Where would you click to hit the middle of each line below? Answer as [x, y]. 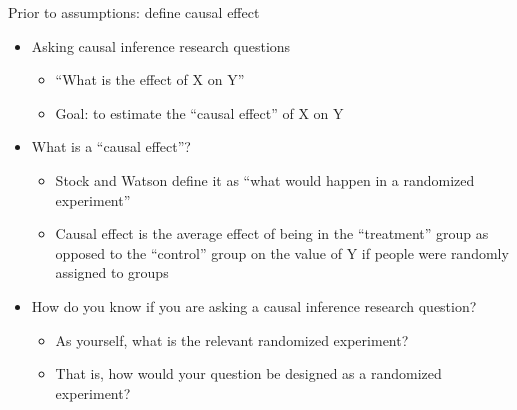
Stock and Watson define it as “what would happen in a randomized [265, 179]
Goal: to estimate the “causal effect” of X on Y [199, 112]
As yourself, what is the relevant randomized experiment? [232, 339]
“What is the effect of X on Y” [150, 79]
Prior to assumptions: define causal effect [134, 12]
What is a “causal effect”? [111, 146]
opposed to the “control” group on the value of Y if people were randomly [282, 252]
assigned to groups [112, 272]
